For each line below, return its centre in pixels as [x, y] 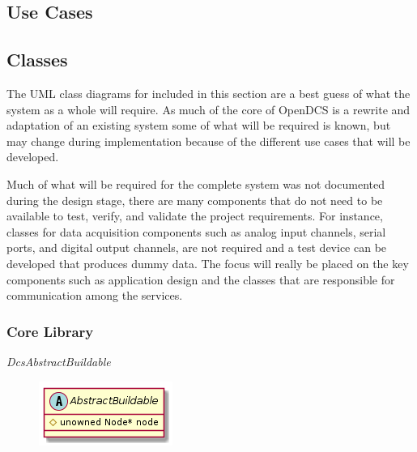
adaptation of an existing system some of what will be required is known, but [199, 125]
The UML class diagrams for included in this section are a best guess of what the [208, 93]
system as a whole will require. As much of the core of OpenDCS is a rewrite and [208, 109]
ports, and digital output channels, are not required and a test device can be [197, 247]
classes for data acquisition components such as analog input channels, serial [196, 231]
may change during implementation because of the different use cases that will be [208, 141]
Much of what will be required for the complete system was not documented [196, 183]
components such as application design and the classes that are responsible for [201, 279]
